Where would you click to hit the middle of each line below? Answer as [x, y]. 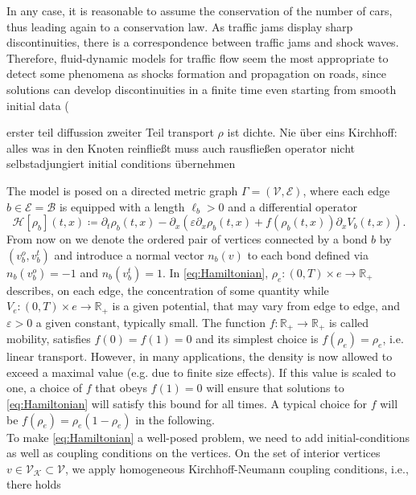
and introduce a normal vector [129, 254]
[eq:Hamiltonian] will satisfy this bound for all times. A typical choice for [187, 403]
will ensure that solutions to [275, 388]
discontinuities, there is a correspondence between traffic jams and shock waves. [203, 42]
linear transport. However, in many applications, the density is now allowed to [200, 356]
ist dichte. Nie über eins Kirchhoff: [312, 132]
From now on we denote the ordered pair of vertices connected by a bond [187, 239]
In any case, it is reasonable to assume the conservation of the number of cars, [200, 10]
